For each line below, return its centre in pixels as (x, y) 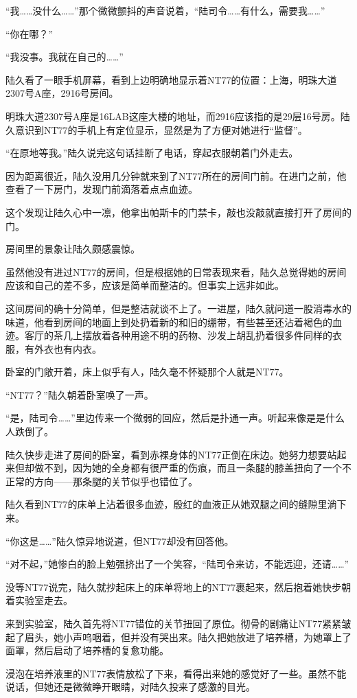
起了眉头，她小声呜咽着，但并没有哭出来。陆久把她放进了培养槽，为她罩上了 (178, 637)
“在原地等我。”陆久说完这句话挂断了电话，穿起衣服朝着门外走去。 (152, 153)
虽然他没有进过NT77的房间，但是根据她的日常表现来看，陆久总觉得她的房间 (176, 271)
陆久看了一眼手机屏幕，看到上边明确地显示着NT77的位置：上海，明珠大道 (171, 79)
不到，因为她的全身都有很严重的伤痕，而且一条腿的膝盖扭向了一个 (193, 468)
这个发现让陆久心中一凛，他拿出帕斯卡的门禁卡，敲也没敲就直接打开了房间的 (178, 212)
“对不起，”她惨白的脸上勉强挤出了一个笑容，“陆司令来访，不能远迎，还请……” (177, 564)
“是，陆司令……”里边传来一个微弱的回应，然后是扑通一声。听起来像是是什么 (175, 418)
